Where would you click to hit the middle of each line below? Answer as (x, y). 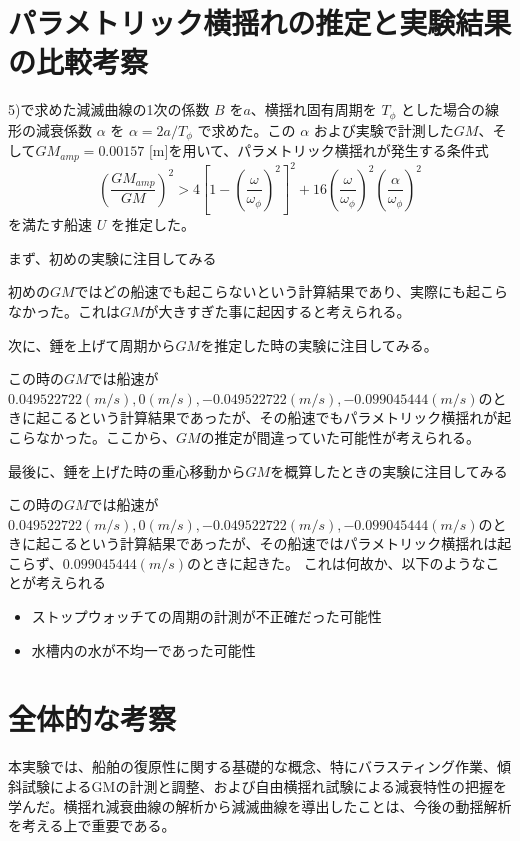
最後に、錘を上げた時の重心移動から (127, 470)
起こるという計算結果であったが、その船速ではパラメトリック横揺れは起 (273, 543)
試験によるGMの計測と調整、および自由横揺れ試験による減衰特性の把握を (264, 785)
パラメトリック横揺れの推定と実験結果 (260, 22)
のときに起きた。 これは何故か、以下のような (336, 562)
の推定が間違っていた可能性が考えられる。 (340, 436)
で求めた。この (246, 129)
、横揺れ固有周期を (313, 109)
